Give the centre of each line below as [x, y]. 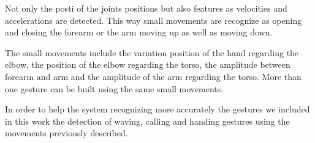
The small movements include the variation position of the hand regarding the [152, 52]
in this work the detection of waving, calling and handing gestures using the [147, 121]
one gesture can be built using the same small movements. [114, 88]
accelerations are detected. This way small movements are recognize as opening [154, 20]
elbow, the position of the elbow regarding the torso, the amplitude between [148, 64]
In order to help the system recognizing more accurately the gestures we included [157, 109]
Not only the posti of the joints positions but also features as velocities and [146, 8]
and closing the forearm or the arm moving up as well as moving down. [139, 32]
